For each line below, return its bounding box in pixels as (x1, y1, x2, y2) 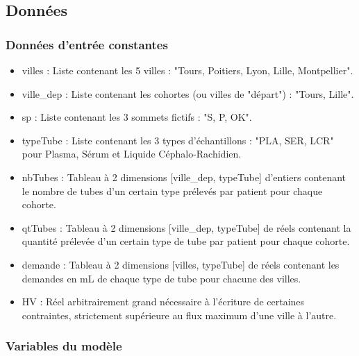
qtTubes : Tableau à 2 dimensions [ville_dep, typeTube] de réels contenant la (22, 220, 351, 235)
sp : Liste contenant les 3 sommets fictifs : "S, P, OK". (22, 110, 252, 124)
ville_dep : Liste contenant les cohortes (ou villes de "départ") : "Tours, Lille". (22, 86, 354, 101)
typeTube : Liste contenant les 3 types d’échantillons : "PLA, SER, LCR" (22, 133, 334, 147)
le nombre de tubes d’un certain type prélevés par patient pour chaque (22, 183, 323, 198)
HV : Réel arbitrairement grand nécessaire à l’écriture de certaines (22, 294, 305, 309)
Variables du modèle (6, 337, 122, 355)
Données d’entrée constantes (6, 35, 168, 53)
